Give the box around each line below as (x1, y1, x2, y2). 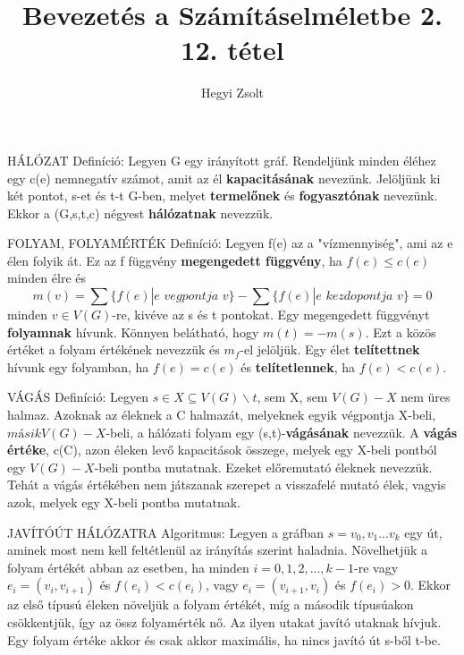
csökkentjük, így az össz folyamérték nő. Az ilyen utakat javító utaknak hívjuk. (7, 612, 442, 631)
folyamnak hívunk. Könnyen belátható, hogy (7, 322, 259, 341)
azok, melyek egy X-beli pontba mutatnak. (7, 493, 240, 511)
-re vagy (354, 557, 399, 576)
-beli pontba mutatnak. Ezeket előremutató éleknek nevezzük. (94, 457, 433, 476)
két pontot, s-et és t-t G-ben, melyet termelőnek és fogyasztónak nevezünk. (7, 186, 438, 205)
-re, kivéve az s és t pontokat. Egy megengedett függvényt (112, 305, 430, 324)
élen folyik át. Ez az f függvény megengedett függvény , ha (7, 251, 342, 269)
